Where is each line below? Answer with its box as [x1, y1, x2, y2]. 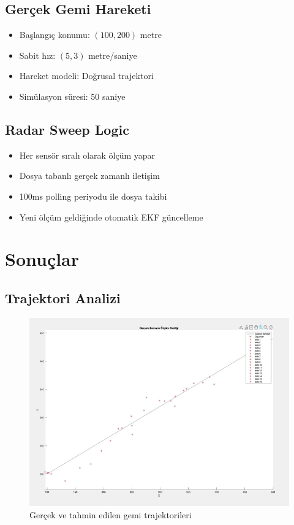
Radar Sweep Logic [5, 119, 129, 138]
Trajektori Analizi [5, 288, 121, 307]
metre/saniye [88, 48, 137, 61]
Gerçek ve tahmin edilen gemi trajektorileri [29, 508, 192, 521]
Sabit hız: [19, 48, 56, 61]
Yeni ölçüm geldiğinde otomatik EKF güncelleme [19, 210, 203, 223]
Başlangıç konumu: [19, 28, 90, 41]
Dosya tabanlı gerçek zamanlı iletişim [19, 169, 160, 182]
